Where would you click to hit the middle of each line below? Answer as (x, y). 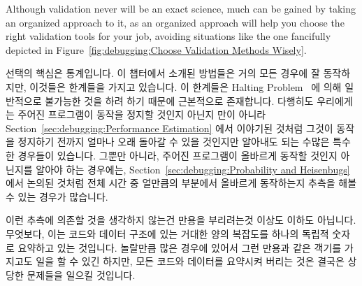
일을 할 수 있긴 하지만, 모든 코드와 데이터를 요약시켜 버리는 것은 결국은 (190, 261)
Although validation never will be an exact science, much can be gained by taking (181, 8)
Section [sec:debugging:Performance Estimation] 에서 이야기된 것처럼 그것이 (169, 128)
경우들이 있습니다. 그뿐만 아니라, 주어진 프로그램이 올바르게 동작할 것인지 (178, 155)
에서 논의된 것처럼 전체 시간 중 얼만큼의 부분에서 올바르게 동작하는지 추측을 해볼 (181, 183)
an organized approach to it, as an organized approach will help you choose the (175, 22)
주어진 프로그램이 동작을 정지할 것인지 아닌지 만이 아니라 (142, 114)
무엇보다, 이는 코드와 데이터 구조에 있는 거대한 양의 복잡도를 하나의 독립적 (167, 233)
